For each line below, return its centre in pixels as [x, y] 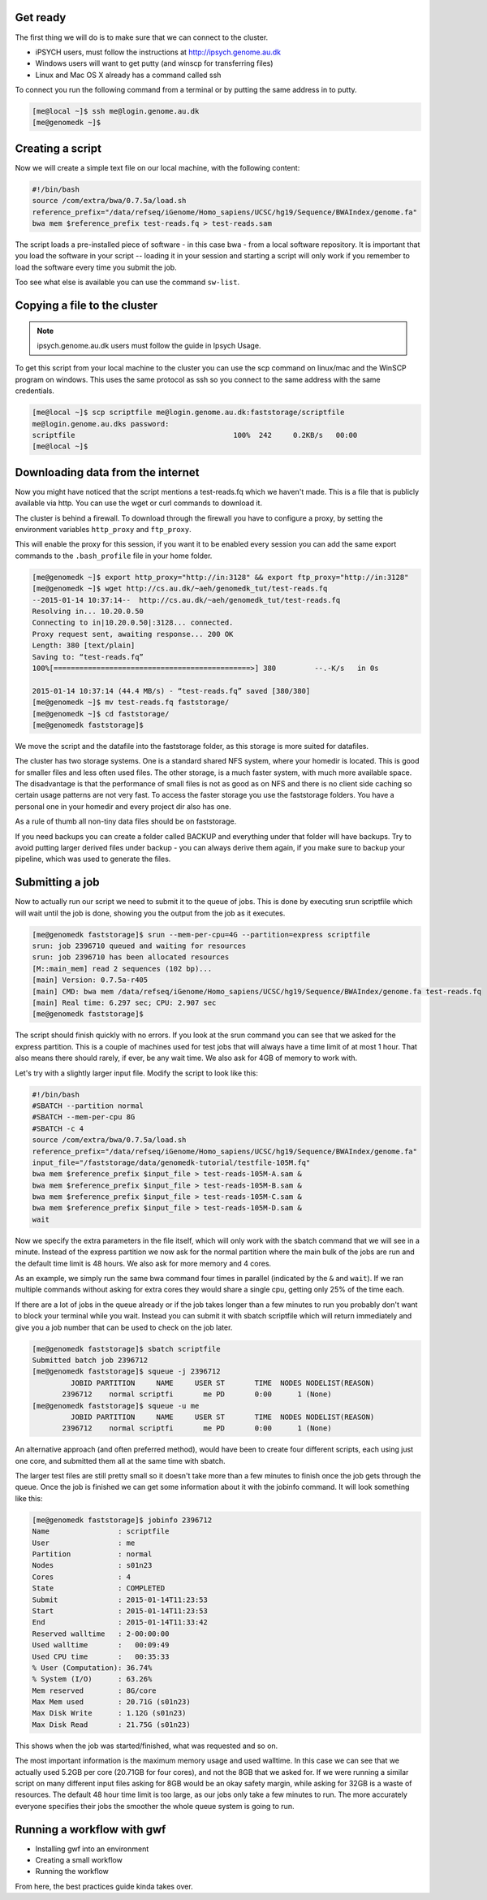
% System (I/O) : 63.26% [92, 1679]
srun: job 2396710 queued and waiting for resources [139, 946]
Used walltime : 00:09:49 [101, 1645]
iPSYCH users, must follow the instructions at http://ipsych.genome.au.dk [158, 52]
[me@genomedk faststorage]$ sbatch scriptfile [126, 1349]
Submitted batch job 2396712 [90, 1360]
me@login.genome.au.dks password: [101, 424]
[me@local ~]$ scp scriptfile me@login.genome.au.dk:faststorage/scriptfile [188, 413]
